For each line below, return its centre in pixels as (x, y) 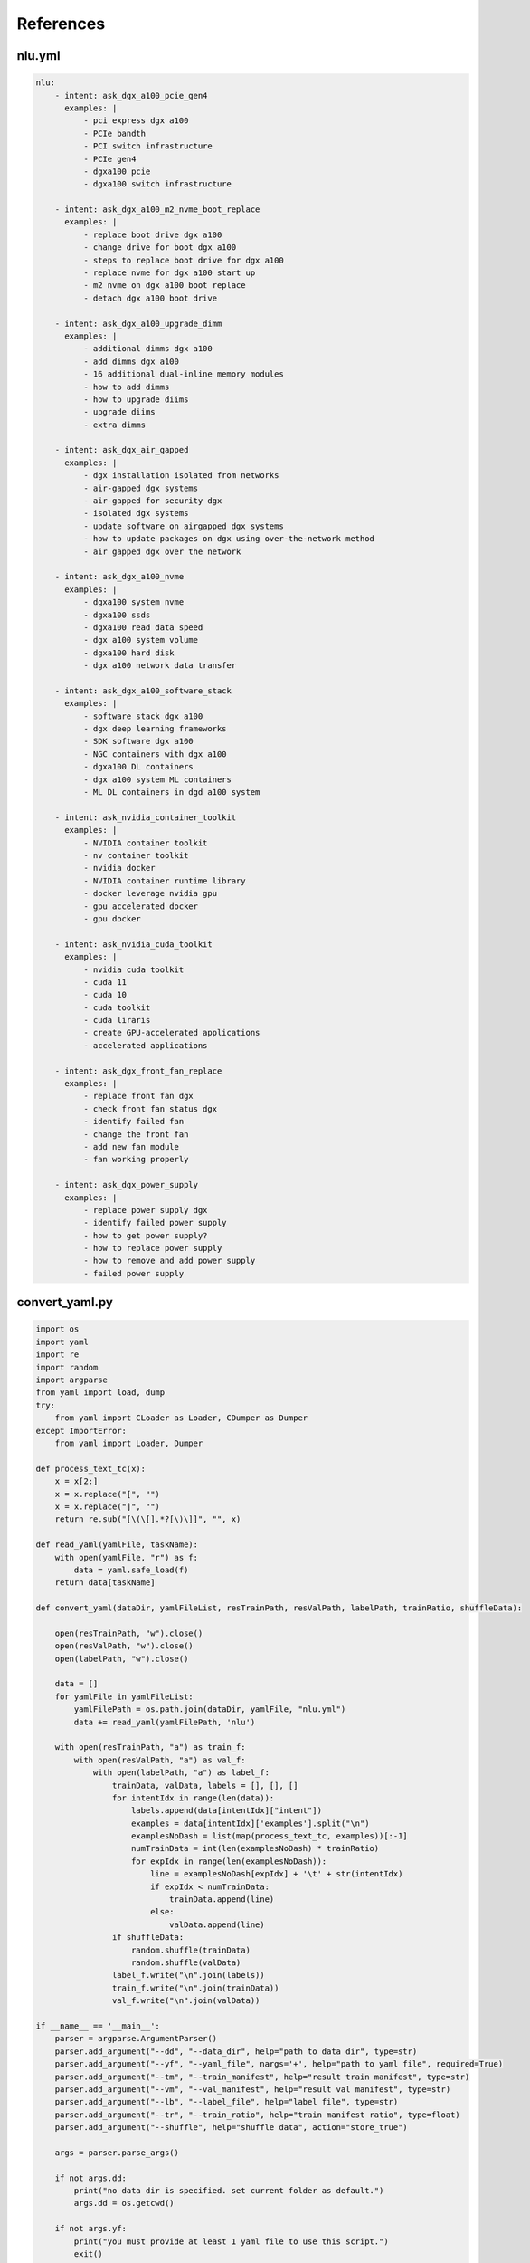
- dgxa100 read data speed (143, 627)
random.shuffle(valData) (186, 1963)
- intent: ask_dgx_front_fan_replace (138, 1071)
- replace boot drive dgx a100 (152, 234)
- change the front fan (136, 1134)
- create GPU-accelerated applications (171, 1033)
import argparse (72, 1380)
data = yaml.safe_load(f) (131, 1570)
